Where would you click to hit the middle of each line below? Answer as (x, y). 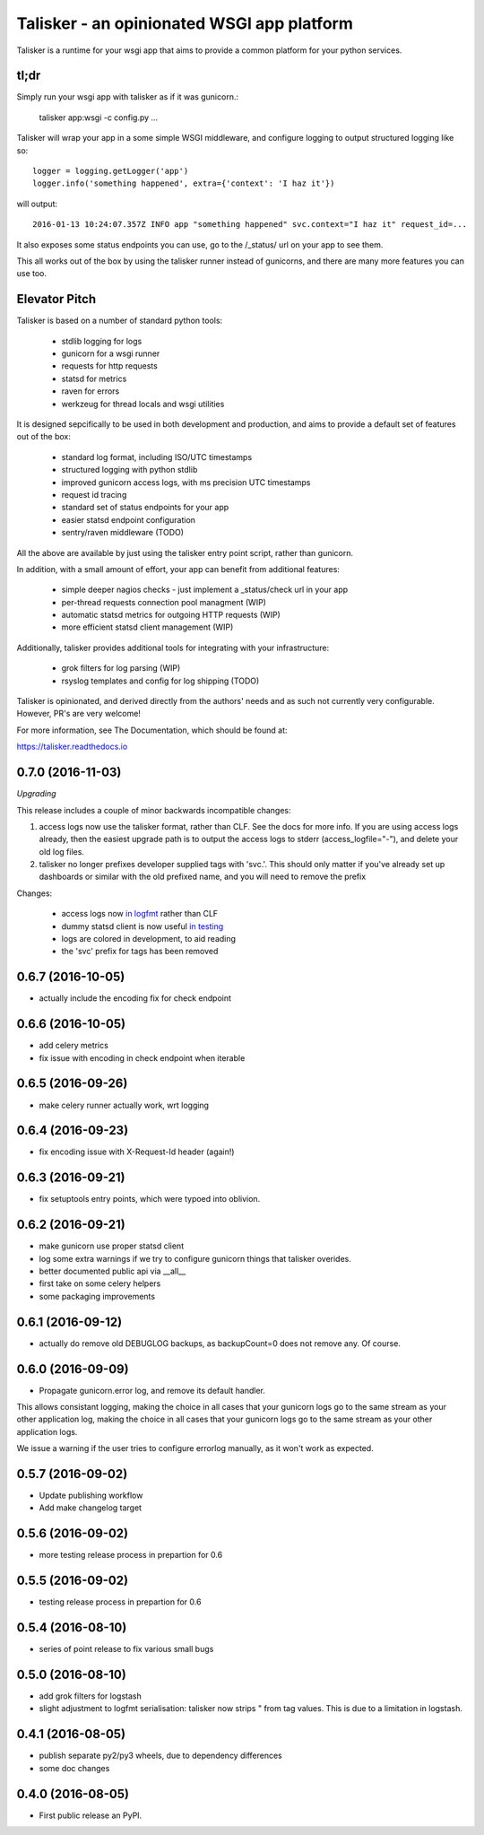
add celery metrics (74, 1046)
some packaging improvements (97, 1296)
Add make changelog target (91, 1508)
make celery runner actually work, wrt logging (124, 1105)
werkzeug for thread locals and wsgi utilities (143, 404)
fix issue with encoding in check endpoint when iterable (142, 1057)
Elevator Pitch (56, 299)
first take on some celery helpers (100, 1283)
